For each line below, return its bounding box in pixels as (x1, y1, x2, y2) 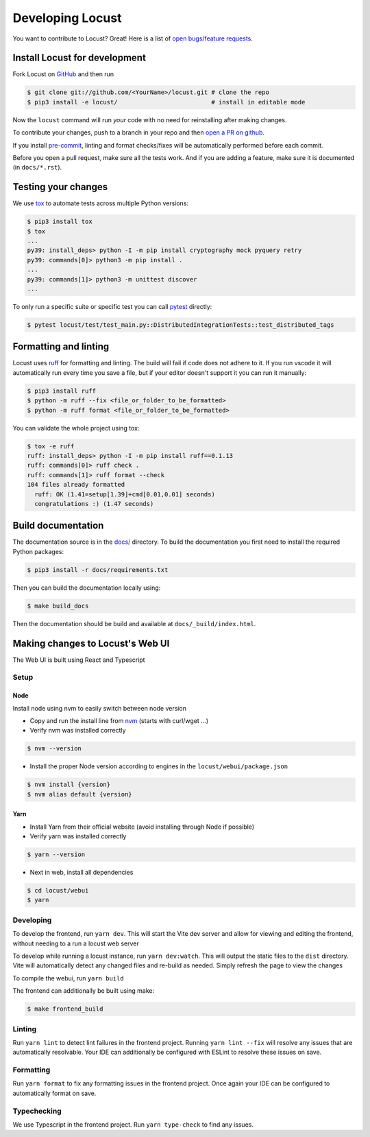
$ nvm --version (27, 745, 82, 753)
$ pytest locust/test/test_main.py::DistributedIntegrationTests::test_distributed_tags (27, 321, 335, 329)
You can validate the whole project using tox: (12, 424, 140, 432)
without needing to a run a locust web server (12, 939, 140, 948)
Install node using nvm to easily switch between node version (12, 704, 186, 712)
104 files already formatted (27, 481, 125, 489)
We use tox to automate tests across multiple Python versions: (12, 199, 188, 207)
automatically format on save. (12, 1089, 97, 1097)
